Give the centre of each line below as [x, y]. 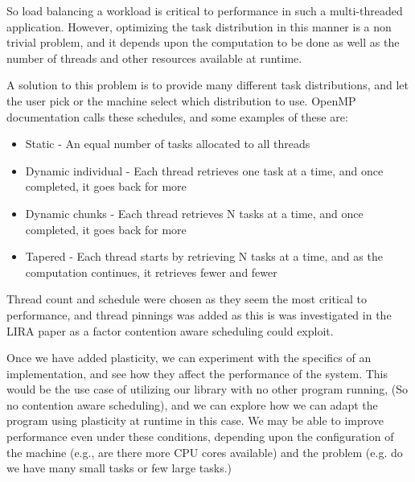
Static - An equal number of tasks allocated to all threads [168, 144]
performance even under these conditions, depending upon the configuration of [200, 437]
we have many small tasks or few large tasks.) [119, 468]
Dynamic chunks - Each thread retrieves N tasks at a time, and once [194, 213]
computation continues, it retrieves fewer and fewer [151, 272]
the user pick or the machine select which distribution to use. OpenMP [181, 100]
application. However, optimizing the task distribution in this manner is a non [199, 26]
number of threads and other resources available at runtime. [154, 58]
